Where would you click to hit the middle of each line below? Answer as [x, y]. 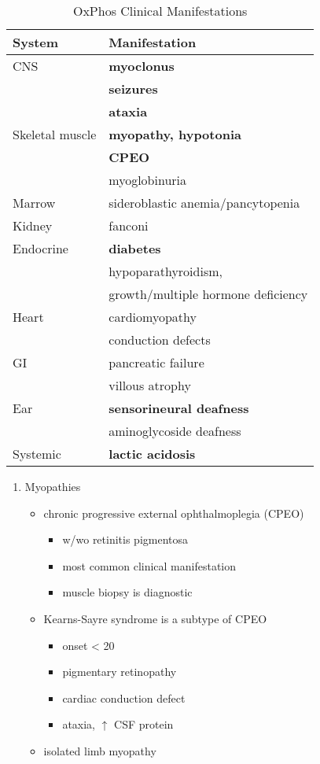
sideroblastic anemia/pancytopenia [204, 203]
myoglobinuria [148, 180]
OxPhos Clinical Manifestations [160, 11]
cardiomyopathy [153, 317]
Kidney [33, 225]
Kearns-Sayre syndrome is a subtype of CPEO [155, 618]
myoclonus [142, 66]
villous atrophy [150, 385]
